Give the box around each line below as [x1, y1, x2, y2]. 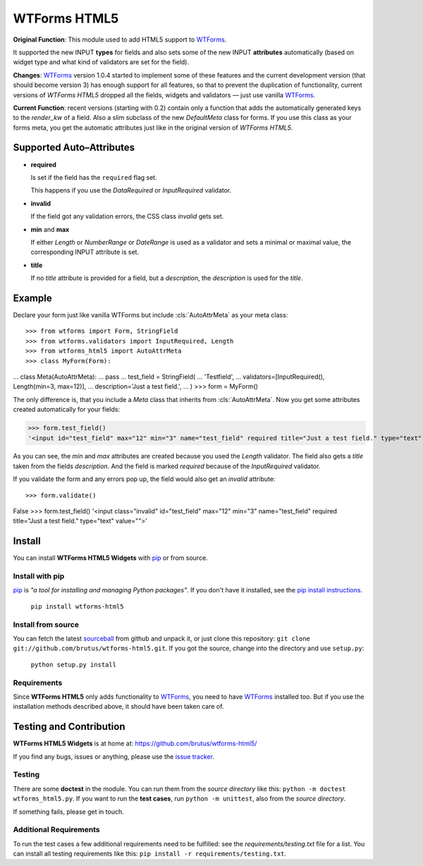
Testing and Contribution [13, 721, 125, 733]
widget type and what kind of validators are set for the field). [13, 58, 190, 66]
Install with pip [13, 571, 65, 581]
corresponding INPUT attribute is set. [30, 248, 140, 257]
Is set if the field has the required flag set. [30, 173, 158, 181]
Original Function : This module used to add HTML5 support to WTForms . [13, 35, 227, 44]
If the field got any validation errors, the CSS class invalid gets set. [30, 212, 224, 221]
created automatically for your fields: [13, 405, 121, 414]
